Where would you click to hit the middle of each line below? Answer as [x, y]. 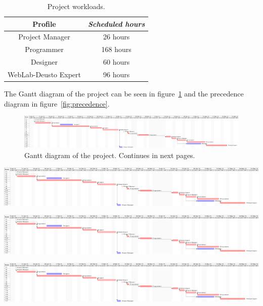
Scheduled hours [117, 23]
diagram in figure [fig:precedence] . [57, 103]
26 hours [117, 37]
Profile [44, 23]
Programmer [44, 49]
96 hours [117, 74]
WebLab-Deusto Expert [44, 74]
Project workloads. [76, 6]
